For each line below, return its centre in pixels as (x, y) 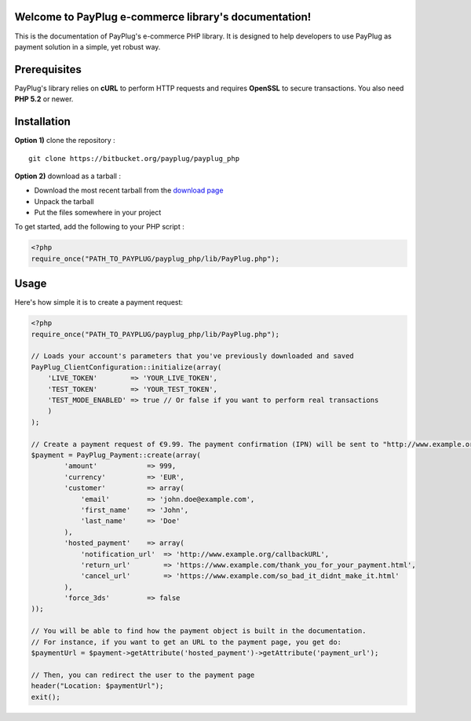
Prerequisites (48, 70)
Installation (42, 122)
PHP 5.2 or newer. (44, 99)
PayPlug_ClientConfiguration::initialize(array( (126, 367)
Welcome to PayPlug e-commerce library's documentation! (163, 17)
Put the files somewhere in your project (98, 213)
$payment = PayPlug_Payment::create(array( (116, 455)
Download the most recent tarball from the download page (129, 190)
